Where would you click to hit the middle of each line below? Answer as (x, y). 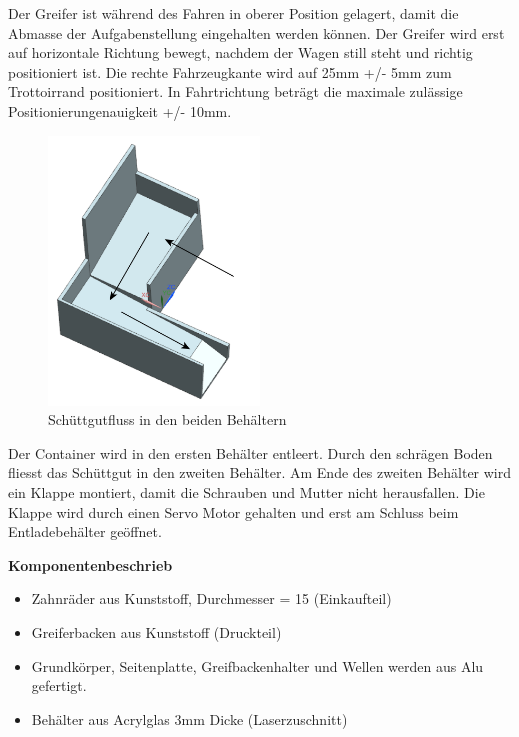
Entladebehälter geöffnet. (85, 531)
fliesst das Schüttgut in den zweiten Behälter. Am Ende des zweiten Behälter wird (260, 472)
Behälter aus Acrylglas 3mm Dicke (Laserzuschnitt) (189, 718)
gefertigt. (59, 685)
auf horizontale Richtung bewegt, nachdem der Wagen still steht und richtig (240, 52)
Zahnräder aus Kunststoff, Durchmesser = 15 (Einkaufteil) (211, 598)
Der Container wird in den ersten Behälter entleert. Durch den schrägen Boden (250, 452)
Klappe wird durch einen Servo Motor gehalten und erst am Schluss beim (233, 511)
